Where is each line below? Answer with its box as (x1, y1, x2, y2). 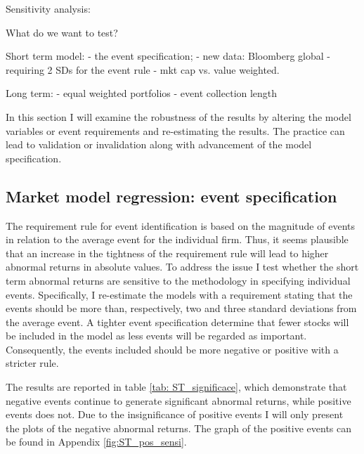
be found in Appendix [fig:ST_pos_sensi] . (6, 434, 187, 449)
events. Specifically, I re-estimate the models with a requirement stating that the (6, 287, 353, 301)
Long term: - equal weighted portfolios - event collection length (6, 86, 278, 100)
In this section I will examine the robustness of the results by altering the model (6, 109, 351, 124)
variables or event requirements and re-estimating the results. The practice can (6, 123, 345, 138)
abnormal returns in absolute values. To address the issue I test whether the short (6, 259, 359, 274)
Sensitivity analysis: (6, 1, 91, 15)
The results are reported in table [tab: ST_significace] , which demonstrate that (6, 380, 347, 394)
